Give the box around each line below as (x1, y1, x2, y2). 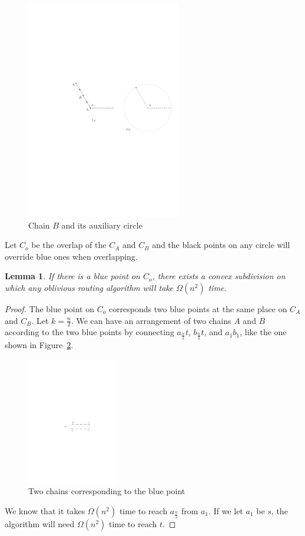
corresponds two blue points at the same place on (108, 302, 287, 315)
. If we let (208, 504, 243, 517)
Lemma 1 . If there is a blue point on (5, 270, 140, 282)
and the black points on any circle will (152, 239, 290, 251)
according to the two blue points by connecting (5, 326, 174, 338)
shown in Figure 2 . (5, 339, 74, 351)
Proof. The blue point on (5, 302, 95, 315)
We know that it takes (5, 504, 85, 517)
